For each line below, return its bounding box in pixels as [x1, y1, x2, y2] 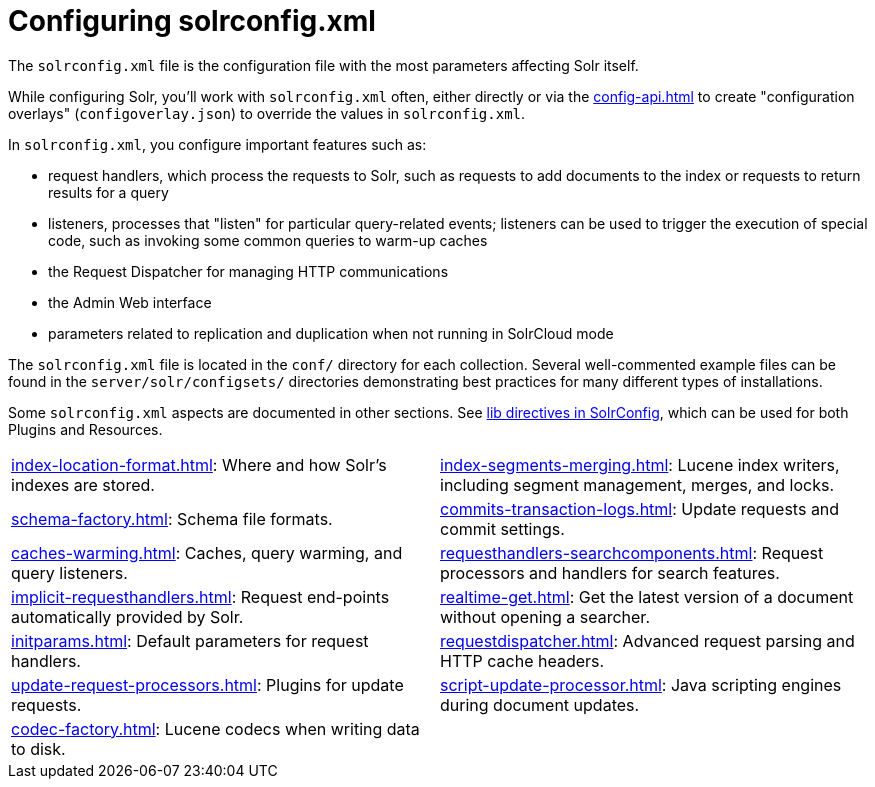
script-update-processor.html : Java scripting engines [440, 674, 842, 695]
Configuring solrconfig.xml [8, 4, 376, 38]
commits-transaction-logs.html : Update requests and [440, 498, 840, 519]
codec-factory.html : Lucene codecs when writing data [11, 718, 420, 739]
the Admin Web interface [48, 293, 212, 311]
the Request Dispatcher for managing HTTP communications [48, 262, 449, 280]
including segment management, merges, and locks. [440, 474, 835, 495]
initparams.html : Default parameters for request [11, 630, 369, 651]
